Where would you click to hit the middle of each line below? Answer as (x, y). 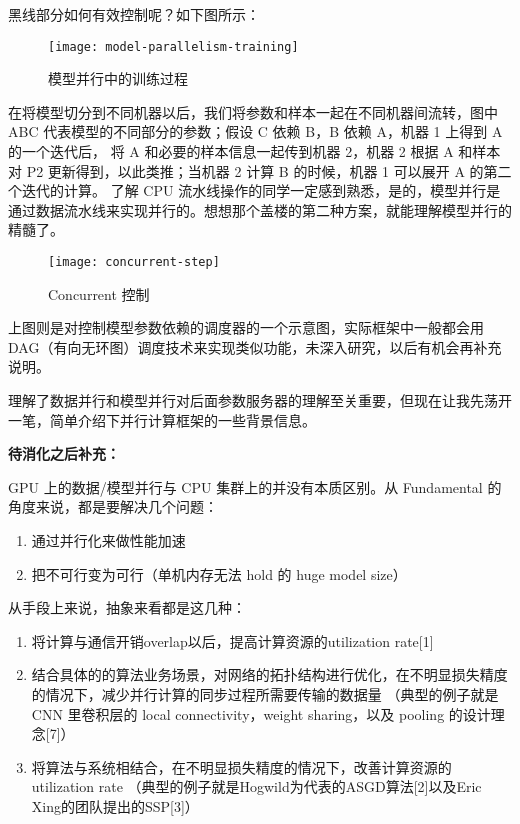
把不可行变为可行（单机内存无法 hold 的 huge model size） (219, 573)
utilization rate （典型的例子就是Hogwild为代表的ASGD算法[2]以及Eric (256, 786)
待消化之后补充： (64, 453)
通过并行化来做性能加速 (108, 540)
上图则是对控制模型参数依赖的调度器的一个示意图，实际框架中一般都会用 (246, 327)
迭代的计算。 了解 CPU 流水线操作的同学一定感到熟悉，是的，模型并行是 (261, 190)
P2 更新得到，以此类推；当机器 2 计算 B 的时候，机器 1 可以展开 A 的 (255, 170)
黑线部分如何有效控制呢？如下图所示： (134, 14)
